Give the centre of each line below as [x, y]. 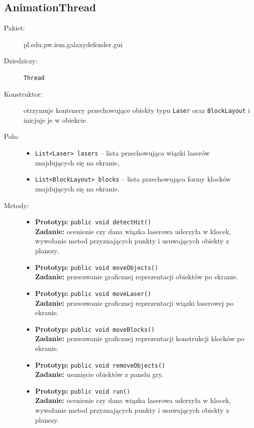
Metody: [16, 205]
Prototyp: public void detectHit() [93, 222]
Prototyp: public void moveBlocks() [95, 329]
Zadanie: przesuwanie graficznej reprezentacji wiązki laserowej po [134, 303]
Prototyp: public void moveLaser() [93, 293]
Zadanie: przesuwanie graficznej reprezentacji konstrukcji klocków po [140, 338]
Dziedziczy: [21, 61]
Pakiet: [14, 28]
